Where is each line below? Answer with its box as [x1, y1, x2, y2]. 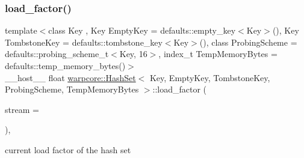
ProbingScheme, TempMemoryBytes [5, 83, 139, 96]
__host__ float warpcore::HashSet [5, 71, 136, 84]
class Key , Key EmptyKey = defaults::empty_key [48, 24, 236, 37]
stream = [5, 103, 39, 115]
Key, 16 [119, 47, 147, 60]
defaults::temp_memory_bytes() [5, 59, 126, 71]
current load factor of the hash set [5, 143, 131, 156]
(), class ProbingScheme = [199, 35, 297, 48]
